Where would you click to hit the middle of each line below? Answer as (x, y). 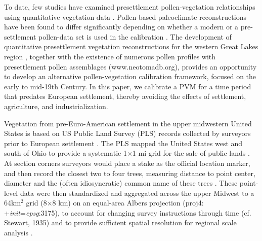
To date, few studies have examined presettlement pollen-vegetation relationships (130, 7)
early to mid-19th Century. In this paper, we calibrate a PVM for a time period (128, 86)
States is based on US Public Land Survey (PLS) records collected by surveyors (127, 133)
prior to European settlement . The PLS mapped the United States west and (123, 143)
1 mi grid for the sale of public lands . (191, 153)
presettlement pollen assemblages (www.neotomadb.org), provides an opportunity (130, 66)
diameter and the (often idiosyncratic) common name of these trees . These (121, 183)
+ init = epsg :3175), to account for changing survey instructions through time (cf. (128, 212)
